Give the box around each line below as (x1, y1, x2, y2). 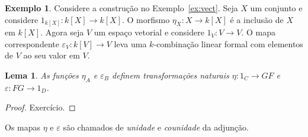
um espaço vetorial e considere (94, 26, 204, 38)
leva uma (114, 37, 147, 50)
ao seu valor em (23, 49, 80, 61)
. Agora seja (40, 26, 84, 38)
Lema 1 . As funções (5, 68, 79, 81)
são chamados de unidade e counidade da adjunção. (63, 120, 249, 133)
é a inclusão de (230, 13, 284, 25)
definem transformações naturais (112, 68, 229, 81)
